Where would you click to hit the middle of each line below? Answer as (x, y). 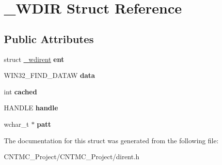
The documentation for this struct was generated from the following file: (111, 140)
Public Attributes (49, 38)
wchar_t (16, 124)
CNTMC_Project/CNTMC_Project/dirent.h (72, 157)
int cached (21, 91)
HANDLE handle (31, 108)
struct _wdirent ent (34, 59)
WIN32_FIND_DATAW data (49, 75)
